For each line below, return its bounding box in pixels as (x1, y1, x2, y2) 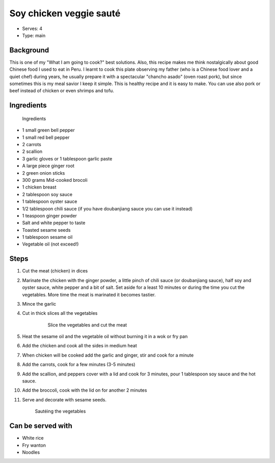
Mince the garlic (22, 301, 57, 307)
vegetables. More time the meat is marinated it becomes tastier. (22, 291, 156, 297)
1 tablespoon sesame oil (22, 234, 73, 240)
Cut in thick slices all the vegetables (22, 310, 98, 316)
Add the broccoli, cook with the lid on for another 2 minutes (22, 387, 147, 393)
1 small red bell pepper (22, 134, 70, 140)
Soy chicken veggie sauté (9, 8, 121, 19)
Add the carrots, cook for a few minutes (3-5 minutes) (22, 362, 135, 368)
